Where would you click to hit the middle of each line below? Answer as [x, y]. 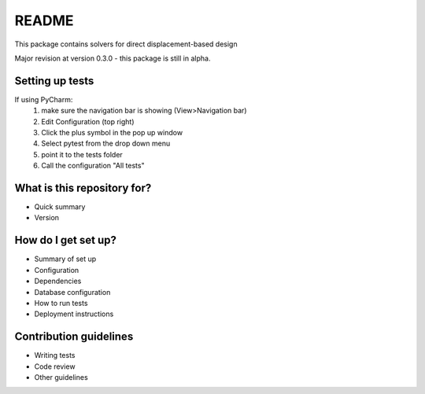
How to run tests [61, 303]
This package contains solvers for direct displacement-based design [126, 44]
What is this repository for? [83, 188]
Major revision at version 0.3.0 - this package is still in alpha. [113, 58]
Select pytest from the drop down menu [106, 144]
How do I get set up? [66, 240]
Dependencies [58, 281]
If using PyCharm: [44, 99]
